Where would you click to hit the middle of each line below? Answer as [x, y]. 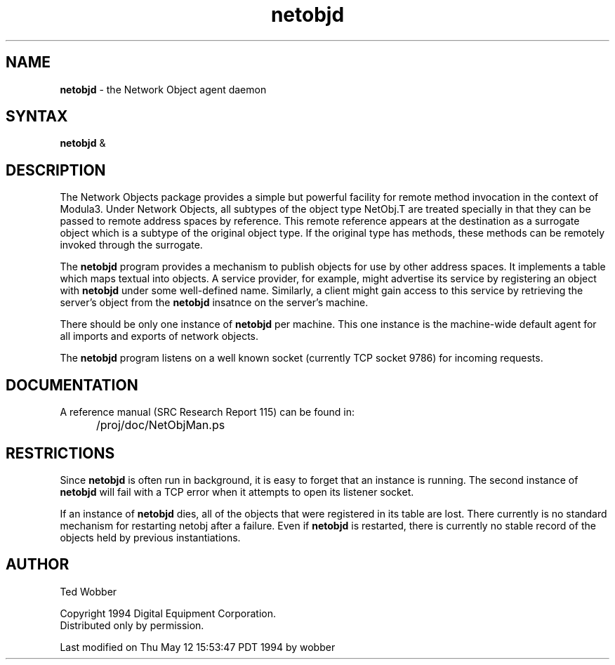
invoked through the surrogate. [131, 245]
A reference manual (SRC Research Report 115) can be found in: [207, 412]
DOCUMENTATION [72, 385]
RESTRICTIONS [60, 453]
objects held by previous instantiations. [150, 537]
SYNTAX [37, 117]
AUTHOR [38, 565]
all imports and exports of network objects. [159, 336]
